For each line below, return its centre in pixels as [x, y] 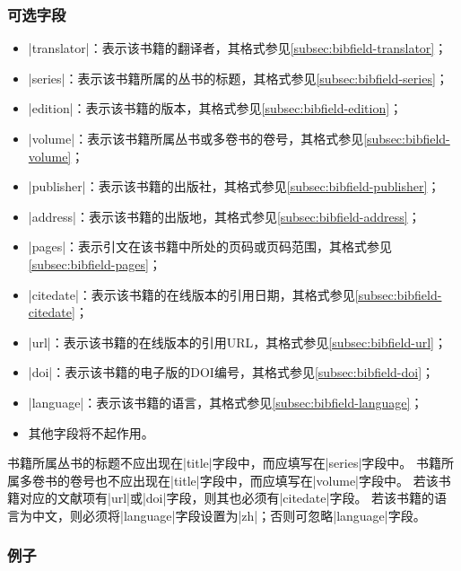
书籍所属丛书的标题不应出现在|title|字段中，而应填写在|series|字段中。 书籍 [224, 463]
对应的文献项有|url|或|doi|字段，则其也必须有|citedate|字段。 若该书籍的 [227, 498]
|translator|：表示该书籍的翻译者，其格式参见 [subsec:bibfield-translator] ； [238, 48]
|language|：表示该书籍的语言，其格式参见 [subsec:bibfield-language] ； [226, 402]
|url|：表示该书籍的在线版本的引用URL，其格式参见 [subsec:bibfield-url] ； [237, 342]
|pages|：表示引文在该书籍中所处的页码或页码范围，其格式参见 [210, 246]
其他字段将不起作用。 [91, 432]
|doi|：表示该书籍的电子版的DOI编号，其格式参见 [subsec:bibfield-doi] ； [231, 372]
